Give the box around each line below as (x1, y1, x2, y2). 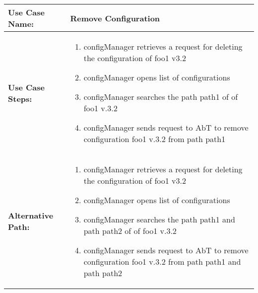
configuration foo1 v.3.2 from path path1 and (83, 256, 241, 267)
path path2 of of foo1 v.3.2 (83, 225, 177, 236)
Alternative (8, 210, 54, 221)
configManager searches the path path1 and (83, 214, 235, 225)
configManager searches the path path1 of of (83, 91, 238, 102)
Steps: (8, 92, 32, 104)
